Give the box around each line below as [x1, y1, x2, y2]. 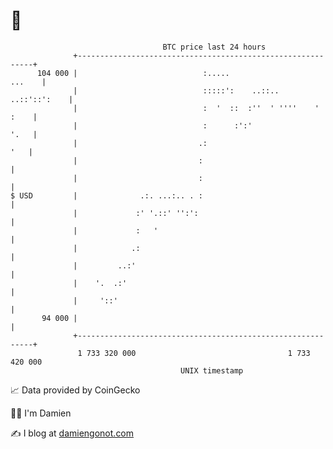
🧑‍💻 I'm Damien [10, 407, 72, 419]
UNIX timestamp [180, 365, 244, 376]
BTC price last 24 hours [162, 42, 267, 52]
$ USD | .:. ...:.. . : [10, 190, 203, 201]
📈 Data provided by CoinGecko [10, 384, 141, 396]
